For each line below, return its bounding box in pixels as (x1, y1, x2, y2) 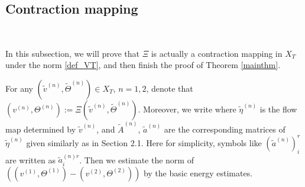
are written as (5, 153, 56, 166)
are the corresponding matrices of (164, 122, 285, 135)
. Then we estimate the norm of (79, 153, 194, 166)
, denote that (146, 82, 193, 94)
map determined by (5, 122, 76, 135)
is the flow (259, 102, 297, 115)
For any (5, 82, 33, 94)
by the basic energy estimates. (143, 166, 253, 179)
